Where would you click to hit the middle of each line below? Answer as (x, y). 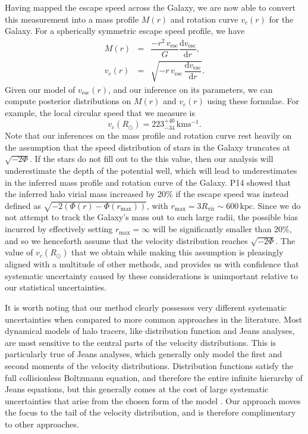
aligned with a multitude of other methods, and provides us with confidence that (152, 264)
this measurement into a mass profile (72, 19)
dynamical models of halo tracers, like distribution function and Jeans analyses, (150, 331)
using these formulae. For (253, 101)
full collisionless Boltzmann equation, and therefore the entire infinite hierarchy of (154, 377)
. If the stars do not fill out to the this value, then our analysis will (152, 159)
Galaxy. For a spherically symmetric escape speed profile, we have (125, 31)
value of (19, 252)
